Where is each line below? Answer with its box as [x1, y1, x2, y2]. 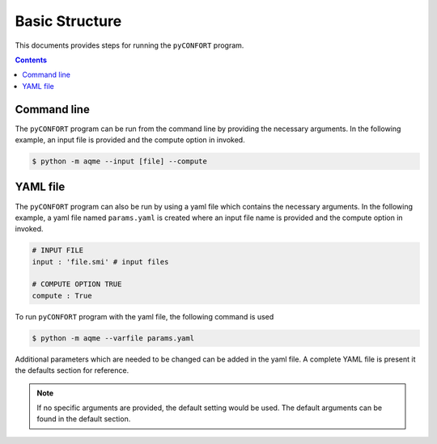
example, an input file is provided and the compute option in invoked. [15, 135, 246, 145]
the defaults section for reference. [15, 366, 129, 375]
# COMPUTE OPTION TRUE [32, 280, 122, 289]
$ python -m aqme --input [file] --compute [32, 157, 208, 166]
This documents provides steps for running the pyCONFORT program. [15, 40, 244, 50]
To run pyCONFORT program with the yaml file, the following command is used [15, 311, 274, 321]
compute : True [32, 291, 92, 300]
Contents [15, 55, 48, 65]
